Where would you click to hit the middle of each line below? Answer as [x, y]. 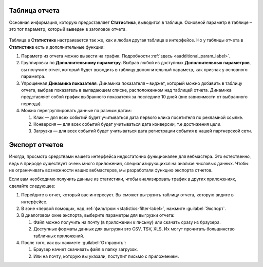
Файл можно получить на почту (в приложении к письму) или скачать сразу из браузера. [127, 222]
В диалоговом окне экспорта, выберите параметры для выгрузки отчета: [98, 215]
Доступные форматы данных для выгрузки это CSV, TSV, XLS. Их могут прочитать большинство [134, 229]
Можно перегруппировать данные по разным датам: [76, 111]
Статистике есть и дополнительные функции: [57, 47]
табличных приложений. [59, 236]
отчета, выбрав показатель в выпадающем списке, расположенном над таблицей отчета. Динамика [126, 90]
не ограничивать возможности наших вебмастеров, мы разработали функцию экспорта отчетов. [111, 170]
